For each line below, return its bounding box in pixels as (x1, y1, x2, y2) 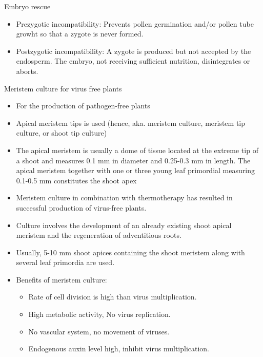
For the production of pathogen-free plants (16, 100, 150, 111)
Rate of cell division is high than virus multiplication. (28, 291, 197, 302)
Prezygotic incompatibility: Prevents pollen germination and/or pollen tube (16, 18, 254, 29)
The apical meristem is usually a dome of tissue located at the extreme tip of (16, 144, 258, 155)
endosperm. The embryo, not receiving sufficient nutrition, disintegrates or (16, 55, 250, 66)
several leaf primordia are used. (16, 257, 115, 268)
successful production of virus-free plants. (16, 202, 147, 213)
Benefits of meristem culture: (16, 274, 107, 285)
